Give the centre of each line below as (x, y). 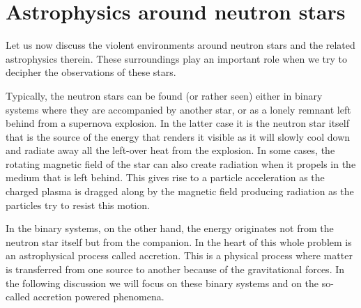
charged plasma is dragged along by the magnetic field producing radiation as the (180, 191)
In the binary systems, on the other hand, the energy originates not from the (170, 228)
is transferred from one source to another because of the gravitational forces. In (175, 269)
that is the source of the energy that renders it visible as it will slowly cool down (178, 136)
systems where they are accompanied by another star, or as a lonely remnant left (178, 109)
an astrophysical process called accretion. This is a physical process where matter (179, 255)
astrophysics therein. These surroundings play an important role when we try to (176, 58)
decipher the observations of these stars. (91, 72)
